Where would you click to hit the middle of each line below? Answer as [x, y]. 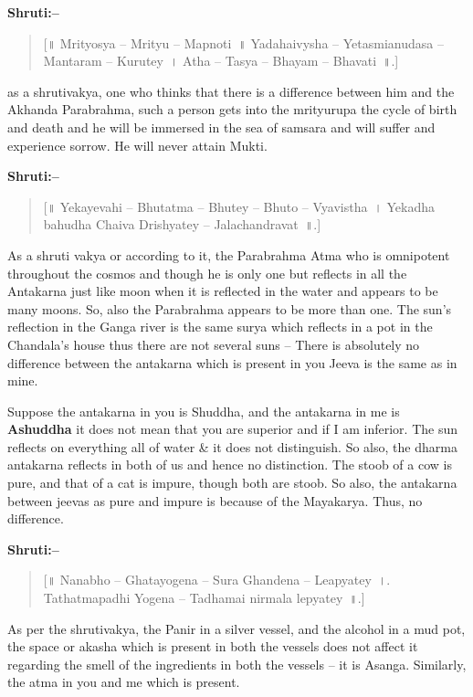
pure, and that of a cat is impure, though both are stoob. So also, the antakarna [232, 483]
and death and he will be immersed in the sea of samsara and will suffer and [221, 127]
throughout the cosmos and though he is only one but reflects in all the [207, 273]
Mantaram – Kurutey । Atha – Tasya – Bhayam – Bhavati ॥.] [221, 61]
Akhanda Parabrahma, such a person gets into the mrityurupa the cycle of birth [232, 109]
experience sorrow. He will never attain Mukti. [137, 145]
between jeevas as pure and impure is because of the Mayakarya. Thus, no [215, 500]
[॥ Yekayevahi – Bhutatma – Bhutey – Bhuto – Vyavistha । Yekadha [239, 206]
